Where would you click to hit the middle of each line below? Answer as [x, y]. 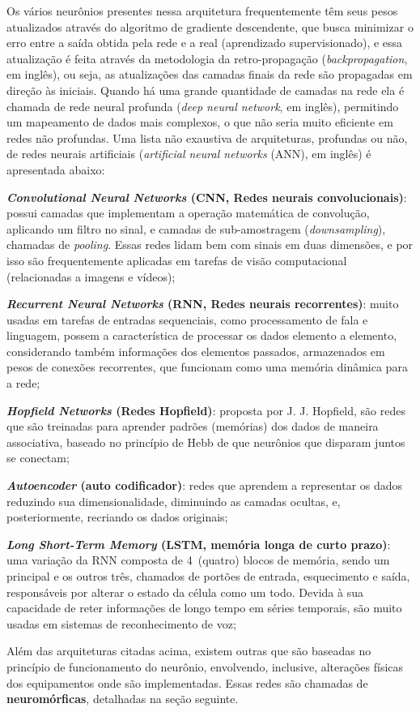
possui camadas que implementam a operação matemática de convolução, [188, 213]
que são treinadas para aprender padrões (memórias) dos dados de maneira [193, 426]
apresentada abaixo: [56, 169]
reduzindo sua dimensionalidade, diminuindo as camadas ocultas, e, [174, 501]
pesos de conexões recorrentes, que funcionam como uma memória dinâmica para [207, 367]
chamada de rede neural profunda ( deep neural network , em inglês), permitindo [203, 106]
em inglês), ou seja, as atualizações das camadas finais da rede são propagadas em [210, 74]
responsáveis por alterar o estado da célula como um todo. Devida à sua [185, 592]
